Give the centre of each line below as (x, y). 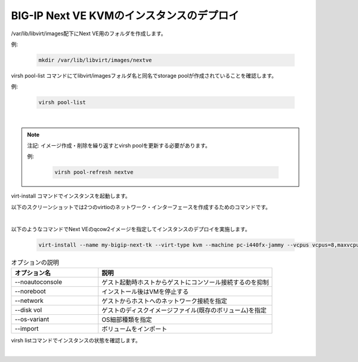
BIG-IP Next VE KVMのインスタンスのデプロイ (125, 16)
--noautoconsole (38, 282)
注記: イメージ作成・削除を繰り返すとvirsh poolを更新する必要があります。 (119, 146)
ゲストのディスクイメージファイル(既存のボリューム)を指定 (184, 310)
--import (27, 329)
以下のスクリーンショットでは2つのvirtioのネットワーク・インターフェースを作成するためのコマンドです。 (141, 207)
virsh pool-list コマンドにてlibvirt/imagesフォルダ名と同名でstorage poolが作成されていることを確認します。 (144, 75)
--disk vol (28, 309)
